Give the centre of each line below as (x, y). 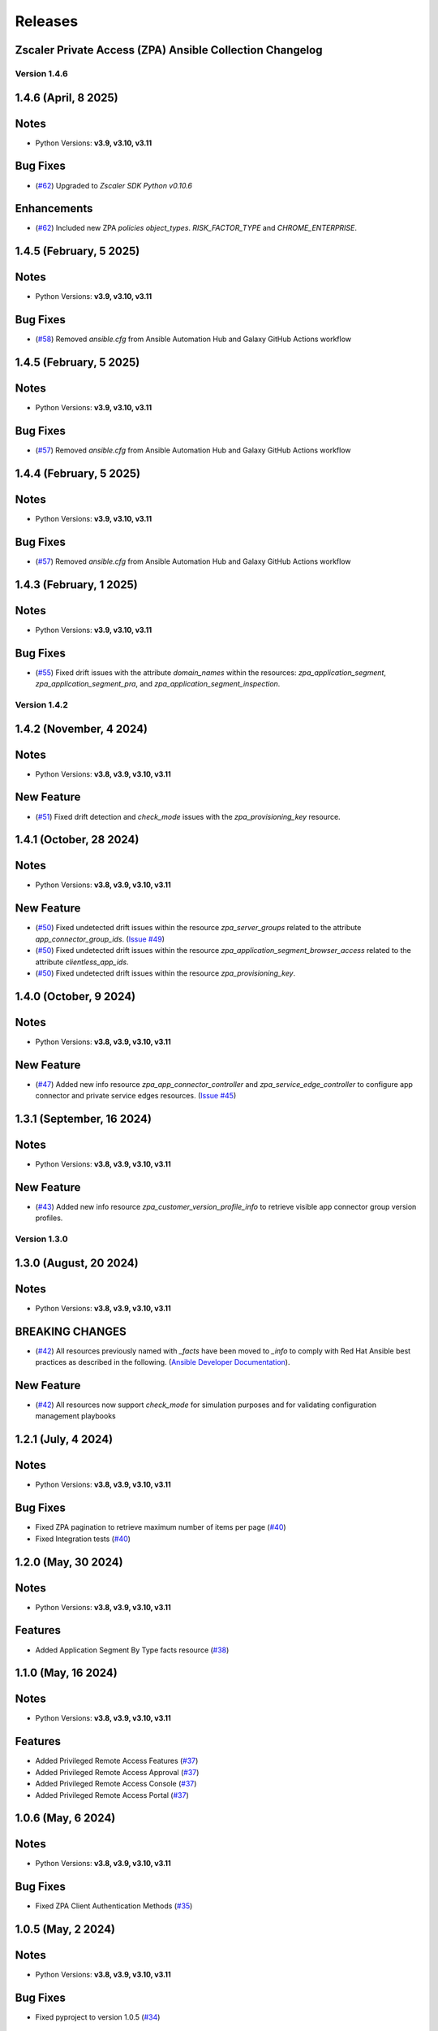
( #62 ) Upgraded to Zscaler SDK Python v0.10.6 (114, 185)
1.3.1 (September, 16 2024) (83, 1118)
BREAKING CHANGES (71, 1331)
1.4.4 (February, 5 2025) (78, 473)
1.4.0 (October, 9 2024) (75, 996)
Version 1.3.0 (41, 1239)
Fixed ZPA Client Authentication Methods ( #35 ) (114, 1906)
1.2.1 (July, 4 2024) (64, 1439)
